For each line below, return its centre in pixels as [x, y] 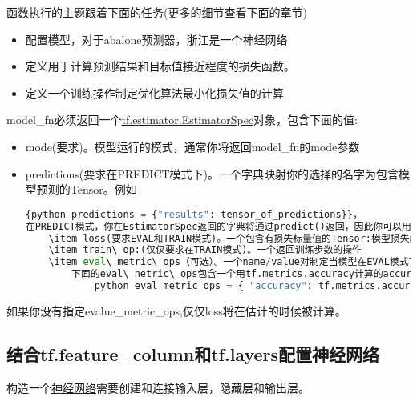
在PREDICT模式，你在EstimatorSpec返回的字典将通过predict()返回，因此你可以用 [218, 226]
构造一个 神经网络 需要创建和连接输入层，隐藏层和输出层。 [158, 387]
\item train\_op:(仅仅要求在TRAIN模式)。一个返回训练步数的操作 [205, 250]
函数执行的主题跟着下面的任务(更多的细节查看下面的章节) [157, 12]
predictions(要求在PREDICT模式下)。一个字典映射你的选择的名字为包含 [212, 173]
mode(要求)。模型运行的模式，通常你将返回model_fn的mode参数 [192, 146]
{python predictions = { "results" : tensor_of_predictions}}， [194, 214]
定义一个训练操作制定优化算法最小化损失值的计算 [154, 92]
